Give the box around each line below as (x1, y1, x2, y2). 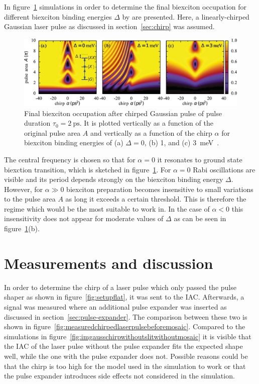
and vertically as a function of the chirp (90, 127, 212, 138)
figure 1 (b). (4, 223, 40, 234)
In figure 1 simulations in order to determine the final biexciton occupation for (4, 2, 247, 12)
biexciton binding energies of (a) (24, 137, 123, 148)
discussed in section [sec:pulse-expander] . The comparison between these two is (4, 311, 247, 322)
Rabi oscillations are (193, 164, 255, 174)
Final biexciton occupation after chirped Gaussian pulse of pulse (24, 108, 222, 118)
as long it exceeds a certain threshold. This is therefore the (65, 194, 246, 204)
